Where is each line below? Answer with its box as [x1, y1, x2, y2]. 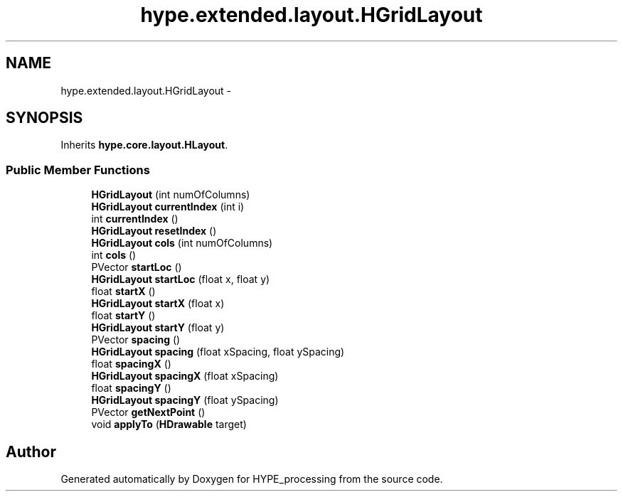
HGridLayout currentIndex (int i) [91, 201, 245, 213]
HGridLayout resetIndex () [91, 225, 217, 237]
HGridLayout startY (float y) [91, 321, 225, 334]
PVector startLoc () [91, 261, 182, 274]
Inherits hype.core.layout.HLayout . [60, 139, 228, 151]
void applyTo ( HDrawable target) [91, 418, 247, 431]
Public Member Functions [6, 162, 150, 177]
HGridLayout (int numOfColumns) [91, 188, 250, 201]
